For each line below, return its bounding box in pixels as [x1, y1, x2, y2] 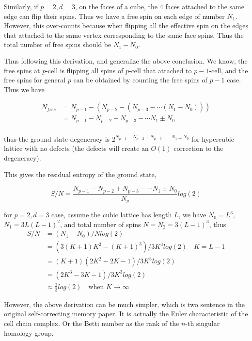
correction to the [173, 143, 223, 153]
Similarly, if [4, 1, 38, 11]
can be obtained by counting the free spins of [73, 75, 207, 85]
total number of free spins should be [4, 39, 111, 49]
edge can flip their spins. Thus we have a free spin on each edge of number [4, 11, 225, 21]
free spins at [4, 65, 40, 75]
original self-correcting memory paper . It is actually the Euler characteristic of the [4, 309, 248, 319]
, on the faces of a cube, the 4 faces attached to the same [75, 1, 244, 11]
